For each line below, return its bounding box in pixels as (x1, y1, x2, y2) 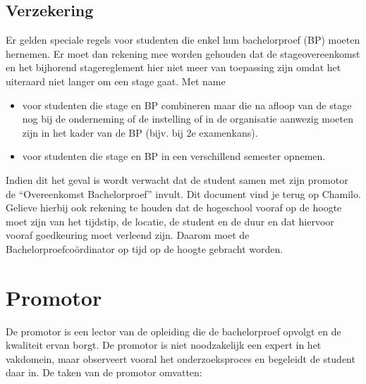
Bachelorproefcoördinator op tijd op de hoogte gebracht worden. (6, 241, 283, 256)
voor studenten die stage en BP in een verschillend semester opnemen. (22, 149, 326, 163)
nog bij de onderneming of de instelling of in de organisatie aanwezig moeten (22, 111, 354, 126)
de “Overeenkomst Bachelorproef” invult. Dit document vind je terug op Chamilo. (6, 186, 361, 201)
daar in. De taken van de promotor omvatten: (6, 365, 202, 380)
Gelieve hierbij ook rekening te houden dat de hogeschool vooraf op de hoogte (6, 200, 342, 215)
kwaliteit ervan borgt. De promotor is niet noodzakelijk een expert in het (6, 337, 322, 352)
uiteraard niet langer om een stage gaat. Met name (6, 73, 226, 88)
